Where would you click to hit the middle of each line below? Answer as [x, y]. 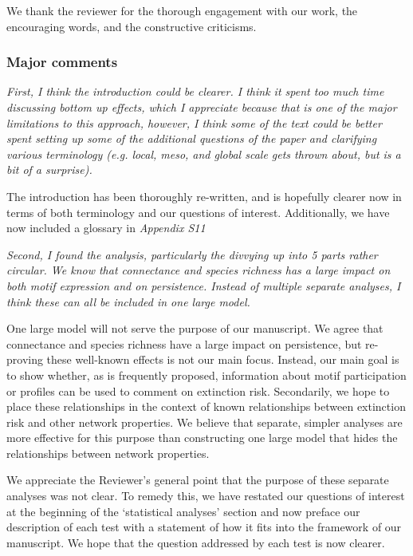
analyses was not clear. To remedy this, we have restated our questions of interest [206, 496]
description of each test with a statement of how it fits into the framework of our [204, 527]
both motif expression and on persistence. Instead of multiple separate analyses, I [204, 285]
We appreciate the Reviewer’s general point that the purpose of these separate [198, 480]
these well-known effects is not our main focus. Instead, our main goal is [223, 359]
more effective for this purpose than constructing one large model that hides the [202, 438]
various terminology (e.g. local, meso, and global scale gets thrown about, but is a [204, 154]
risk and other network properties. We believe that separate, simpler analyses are [205, 422]
